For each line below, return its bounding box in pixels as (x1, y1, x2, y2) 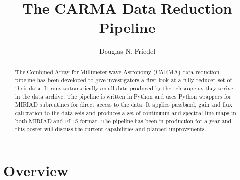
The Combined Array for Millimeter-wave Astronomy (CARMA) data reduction (15, 67, 220, 76)
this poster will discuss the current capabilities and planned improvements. (15, 125, 206, 133)
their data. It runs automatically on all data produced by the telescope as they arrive (15, 84, 233, 92)
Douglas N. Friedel (99, 46, 156, 56)
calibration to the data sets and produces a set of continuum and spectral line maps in (15, 108, 236, 117)
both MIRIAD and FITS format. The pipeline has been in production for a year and (15, 117, 232, 125)
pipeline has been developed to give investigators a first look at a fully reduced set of (15, 76, 232, 84)
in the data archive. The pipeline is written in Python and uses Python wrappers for (15, 92, 231, 100)
